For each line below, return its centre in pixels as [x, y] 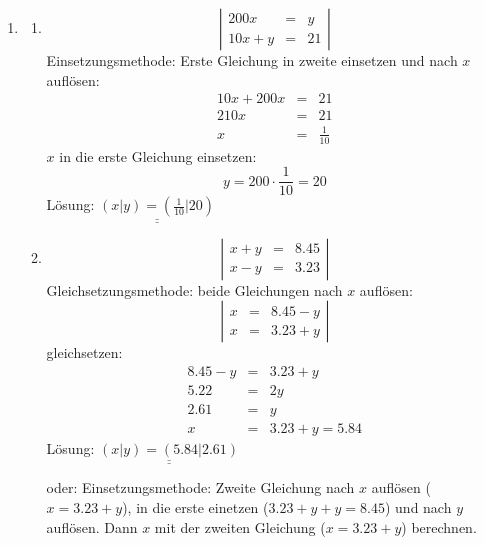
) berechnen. [439, 526]
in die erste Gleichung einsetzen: [158, 155]
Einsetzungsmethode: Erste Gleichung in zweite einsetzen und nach [252, 60]
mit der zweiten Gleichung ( [240, 526]
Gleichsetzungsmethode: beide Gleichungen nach [194, 289]
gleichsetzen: [84, 352]
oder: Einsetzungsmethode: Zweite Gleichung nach [200, 487]
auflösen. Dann [92, 526]
